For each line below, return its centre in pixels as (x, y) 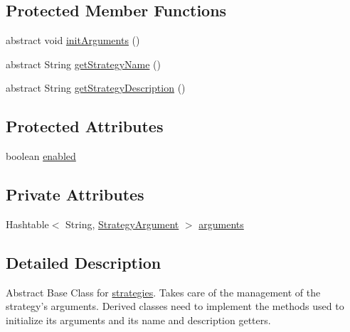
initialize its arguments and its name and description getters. (138, 320)
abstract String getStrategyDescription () (96, 88)
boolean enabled (41, 156)
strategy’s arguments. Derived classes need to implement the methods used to (175, 306)
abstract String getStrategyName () (83, 64)
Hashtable (27, 224)
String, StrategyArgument (122, 224)
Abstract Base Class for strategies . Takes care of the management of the (163, 292)
